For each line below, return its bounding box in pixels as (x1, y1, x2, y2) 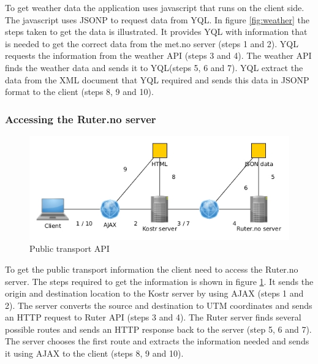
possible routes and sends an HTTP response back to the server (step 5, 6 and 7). (5, 322, 312, 335)
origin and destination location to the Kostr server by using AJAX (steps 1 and (5, 287, 304, 300)
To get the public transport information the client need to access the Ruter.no (5, 262, 298, 275)
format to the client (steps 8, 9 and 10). (5, 85, 154, 98)
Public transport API (29, 242, 110, 255)
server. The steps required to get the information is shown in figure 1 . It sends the (5, 275, 314, 287)
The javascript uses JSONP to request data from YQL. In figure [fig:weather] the (5, 13, 309, 26)
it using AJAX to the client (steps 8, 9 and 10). (5, 347, 184, 360)
